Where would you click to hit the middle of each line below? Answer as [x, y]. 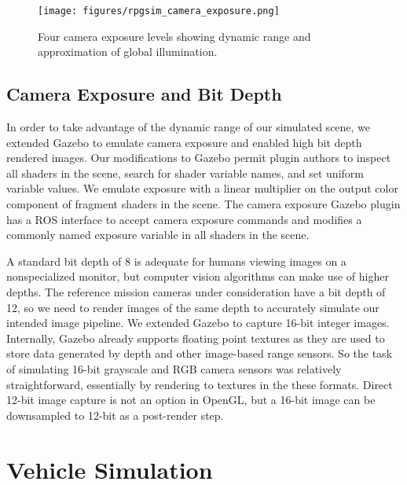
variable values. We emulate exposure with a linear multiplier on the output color [202, 188]
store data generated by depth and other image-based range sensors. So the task [200, 353]
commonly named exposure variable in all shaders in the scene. [158, 235]
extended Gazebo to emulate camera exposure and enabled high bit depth [184, 142]
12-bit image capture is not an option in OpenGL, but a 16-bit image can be [191, 400]
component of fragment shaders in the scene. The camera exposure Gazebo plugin [203, 204]
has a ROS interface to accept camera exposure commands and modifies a [184, 219]
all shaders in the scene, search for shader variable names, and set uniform [185, 173]
